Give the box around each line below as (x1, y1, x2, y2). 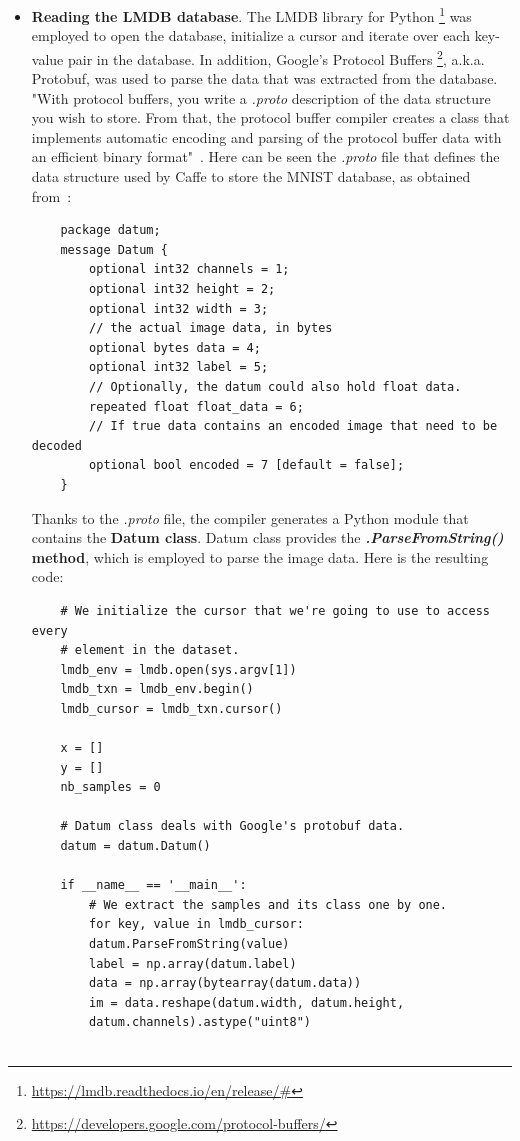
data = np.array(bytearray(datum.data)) (89, 976, 362, 991)
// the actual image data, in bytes (89, 321, 333, 336)
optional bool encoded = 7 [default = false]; (89, 458, 405, 473)
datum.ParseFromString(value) (89, 937, 290, 952)
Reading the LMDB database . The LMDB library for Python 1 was (31, 3, 472, 26)
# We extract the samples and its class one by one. (89, 897, 448, 912)
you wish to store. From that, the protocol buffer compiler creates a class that (31, 107, 510, 128)
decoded (31, 438, 82, 453)
